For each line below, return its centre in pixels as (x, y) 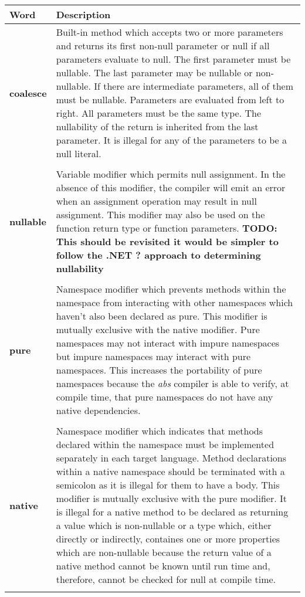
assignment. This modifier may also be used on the (160, 214)
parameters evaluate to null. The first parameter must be (173, 59)
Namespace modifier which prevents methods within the (171, 289)
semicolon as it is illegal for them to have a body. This (168, 485)
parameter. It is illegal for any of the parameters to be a (171, 140)
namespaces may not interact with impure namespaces (168, 343)
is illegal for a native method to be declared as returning (172, 512)
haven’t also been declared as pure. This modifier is (162, 316)
